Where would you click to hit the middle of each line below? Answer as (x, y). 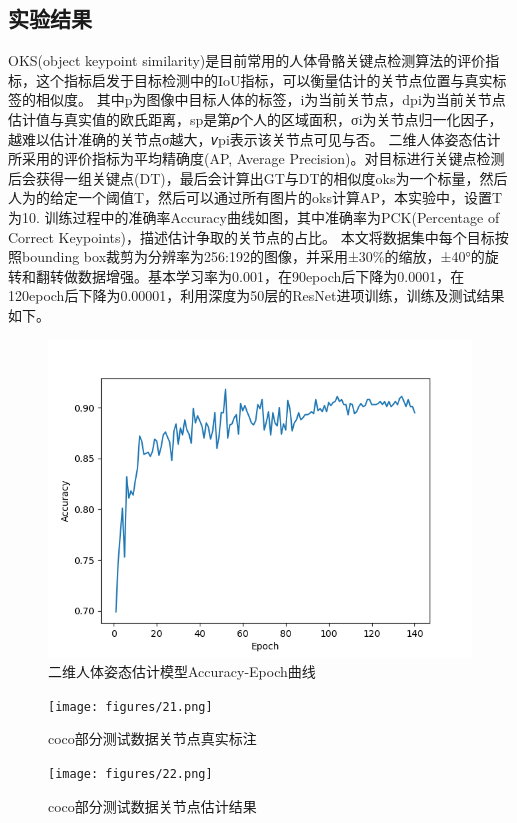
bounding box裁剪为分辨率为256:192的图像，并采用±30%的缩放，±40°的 (253, 256)
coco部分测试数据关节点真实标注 (152, 738)
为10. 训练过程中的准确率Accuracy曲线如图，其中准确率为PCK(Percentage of (254, 216)
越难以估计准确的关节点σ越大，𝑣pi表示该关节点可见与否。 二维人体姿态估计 (254, 138)
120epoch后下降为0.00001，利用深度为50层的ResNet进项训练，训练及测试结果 (256, 295)
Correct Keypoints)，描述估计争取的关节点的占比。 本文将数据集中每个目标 (251, 236)
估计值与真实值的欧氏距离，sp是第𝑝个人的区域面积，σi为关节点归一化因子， (255, 118)
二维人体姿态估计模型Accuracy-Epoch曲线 (182, 671)
